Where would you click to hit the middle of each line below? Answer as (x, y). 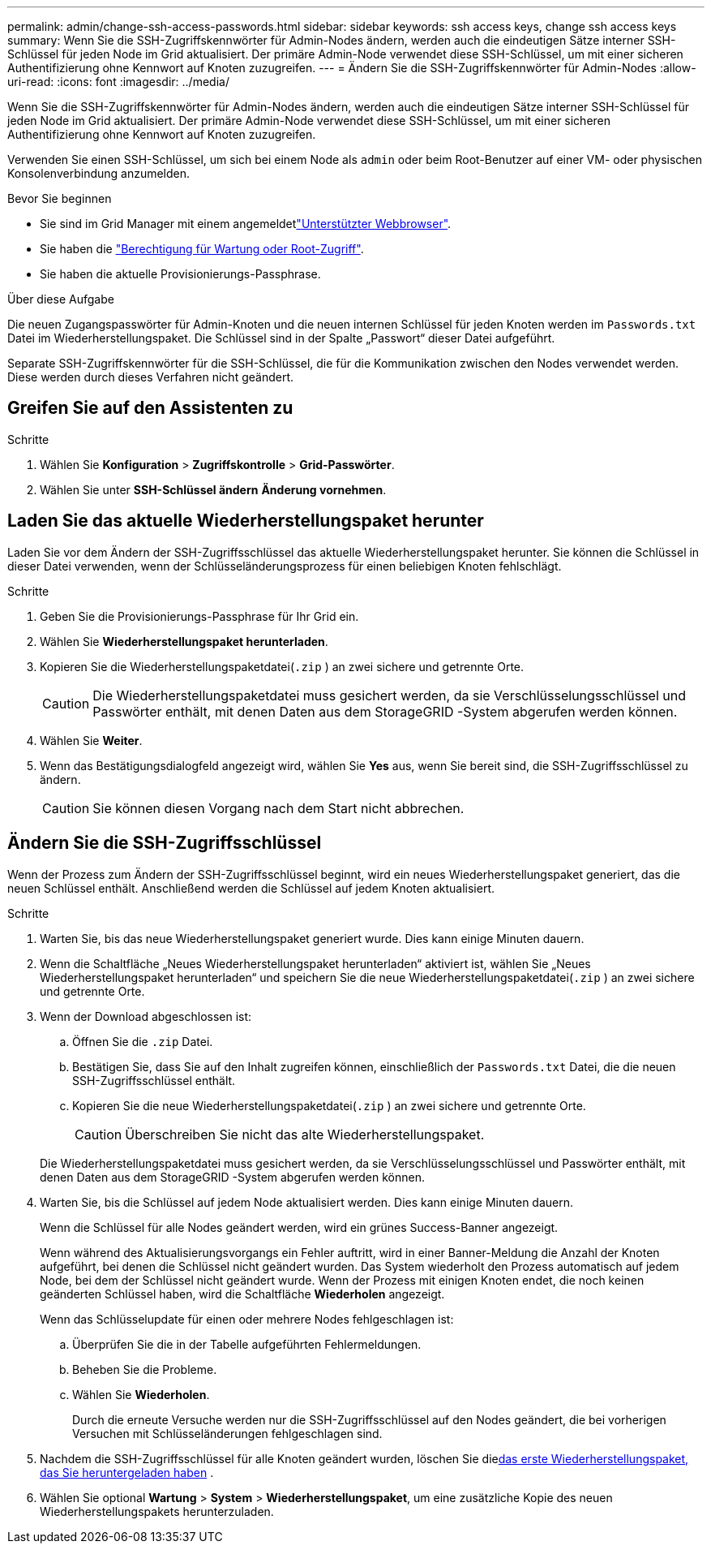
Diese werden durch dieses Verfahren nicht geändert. (151, 377)
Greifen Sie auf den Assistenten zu (150, 408)
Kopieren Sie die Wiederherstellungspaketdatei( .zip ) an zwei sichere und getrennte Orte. (282, 666)
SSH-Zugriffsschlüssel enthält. (154, 1080)
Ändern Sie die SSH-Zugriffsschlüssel (165, 843)
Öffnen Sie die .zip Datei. (143, 1041)
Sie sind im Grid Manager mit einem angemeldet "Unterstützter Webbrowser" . (246, 224)
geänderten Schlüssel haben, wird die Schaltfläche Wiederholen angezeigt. (242, 1294)
